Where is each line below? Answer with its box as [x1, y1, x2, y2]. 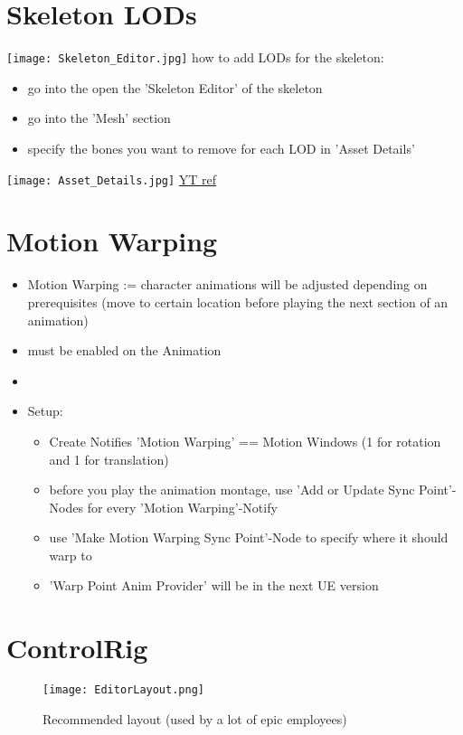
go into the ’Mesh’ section [27, 108, 171, 127]
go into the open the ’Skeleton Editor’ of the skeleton [27, 78, 323, 97]
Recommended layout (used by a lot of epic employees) [43, 709, 347, 728]
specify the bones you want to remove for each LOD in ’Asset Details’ [27, 138, 415, 157]
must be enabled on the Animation [27, 341, 222, 360]
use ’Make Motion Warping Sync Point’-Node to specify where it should [49, 528, 449, 547]
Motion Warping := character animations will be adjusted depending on [27, 275, 428, 294]
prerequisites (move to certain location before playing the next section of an [27, 292, 449, 311]
